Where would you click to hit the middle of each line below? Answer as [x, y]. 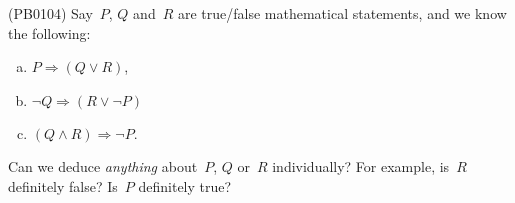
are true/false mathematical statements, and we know [342, 13]
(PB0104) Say [50, 13]
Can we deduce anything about [103, 166]
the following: [49, 32]
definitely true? [185, 185]
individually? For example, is [361, 166]
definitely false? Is [63, 185]
